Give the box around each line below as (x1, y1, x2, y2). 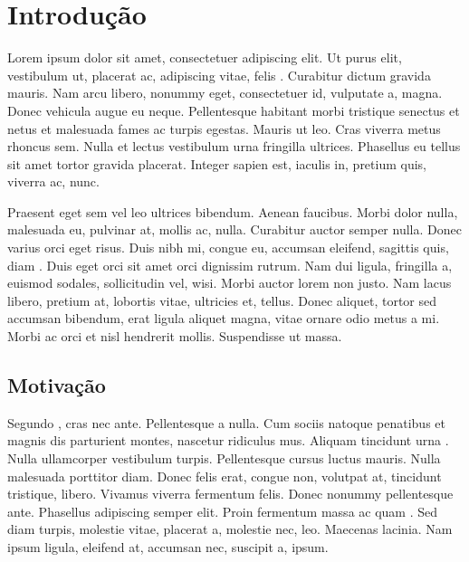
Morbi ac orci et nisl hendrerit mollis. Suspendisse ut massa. (7, 327, 342, 346)
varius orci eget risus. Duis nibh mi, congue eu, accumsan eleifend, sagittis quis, (7, 238, 449, 257)
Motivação (7, 371, 106, 399)
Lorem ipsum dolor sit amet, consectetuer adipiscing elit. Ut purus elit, (7, 48, 402, 67)
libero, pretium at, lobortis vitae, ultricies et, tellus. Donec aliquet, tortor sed (7, 291, 437, 310)
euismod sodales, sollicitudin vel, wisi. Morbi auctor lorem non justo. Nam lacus (7, 273, 452, 292)
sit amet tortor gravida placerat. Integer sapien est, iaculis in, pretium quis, (7, 154, 427, 173)
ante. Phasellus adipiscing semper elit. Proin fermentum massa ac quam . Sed (7, 501, 438, 520)
